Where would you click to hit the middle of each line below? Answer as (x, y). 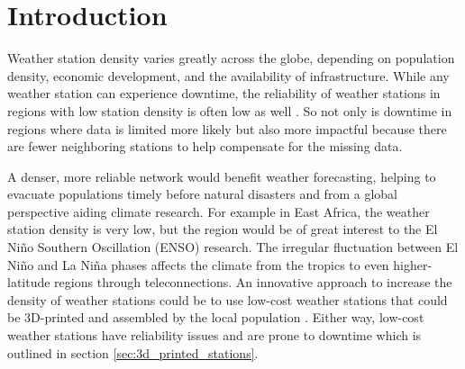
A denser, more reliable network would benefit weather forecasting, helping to (222, 176)
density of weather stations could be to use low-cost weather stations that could (228, 299)
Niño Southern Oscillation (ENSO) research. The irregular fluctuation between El (233, 247)
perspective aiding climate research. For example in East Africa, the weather (219, 211)
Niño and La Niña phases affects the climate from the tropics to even (198, 264)
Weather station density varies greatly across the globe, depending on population (231, 58)
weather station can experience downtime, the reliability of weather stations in (224, 93)
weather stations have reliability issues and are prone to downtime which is (214, 335)
